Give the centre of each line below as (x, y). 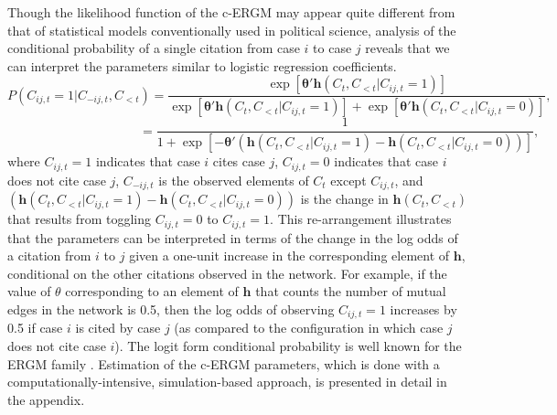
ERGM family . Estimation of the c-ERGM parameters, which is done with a (224, 363)
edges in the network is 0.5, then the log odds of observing (171, 309)
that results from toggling (79, 219)
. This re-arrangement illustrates (361, 219)
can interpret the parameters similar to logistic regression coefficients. (202, 65)
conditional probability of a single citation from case (154, 48)
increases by (423, 309)
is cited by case (118, 328)
